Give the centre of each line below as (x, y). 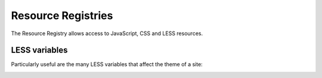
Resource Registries (62, 15)
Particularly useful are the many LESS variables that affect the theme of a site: (107, 64)
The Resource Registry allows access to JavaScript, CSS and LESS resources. (107, 33)
